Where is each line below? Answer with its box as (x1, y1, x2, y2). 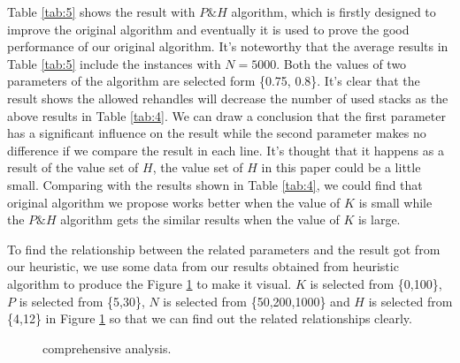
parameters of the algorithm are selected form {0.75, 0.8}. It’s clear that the (7, 72, 420, 90)
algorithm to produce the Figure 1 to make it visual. (7, 274, 292, 292)
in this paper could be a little (261, 158, 421, 177)
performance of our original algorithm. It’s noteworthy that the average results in (7, 37, 448, 56)
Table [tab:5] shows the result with (7, 3, 195, 20)
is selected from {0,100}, (310, 274, 442, 292)
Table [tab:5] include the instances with (7, 54, 221, 72)
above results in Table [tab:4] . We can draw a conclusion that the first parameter (7, 106, 446, 125)
